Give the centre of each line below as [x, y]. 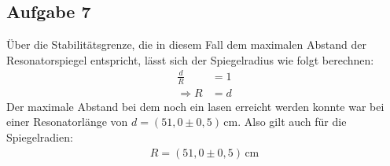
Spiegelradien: [40, 136]
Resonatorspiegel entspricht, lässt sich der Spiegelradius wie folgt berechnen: [190, 59]
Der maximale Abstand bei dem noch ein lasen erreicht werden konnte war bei [195, 106]
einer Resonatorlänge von [67, 122]
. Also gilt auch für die [292, 122]
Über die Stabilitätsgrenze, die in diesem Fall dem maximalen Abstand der [186, 44]
